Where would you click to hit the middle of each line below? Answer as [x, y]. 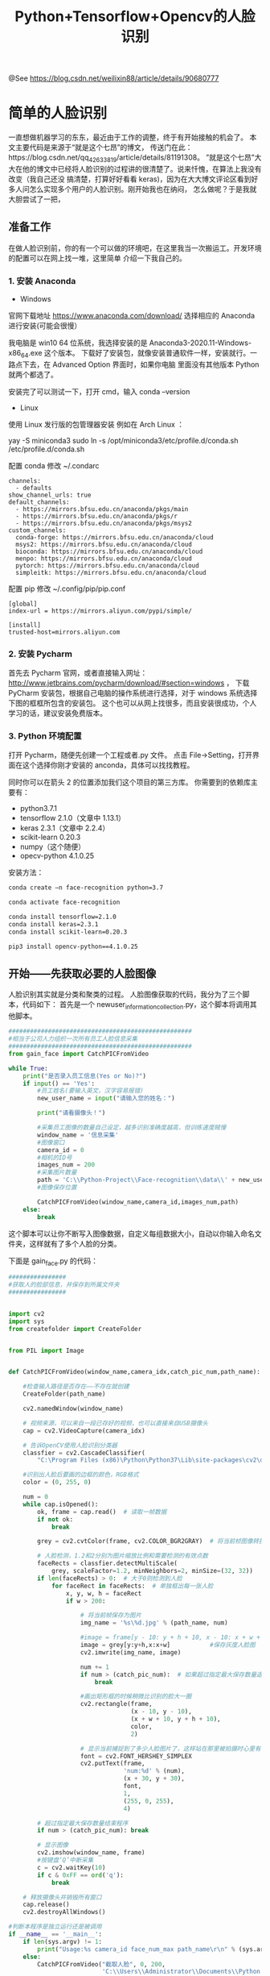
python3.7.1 [39, 809]
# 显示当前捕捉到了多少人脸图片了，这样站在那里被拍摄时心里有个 [174, 1749]
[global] [23, 604]
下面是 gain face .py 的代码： [53, 1261]
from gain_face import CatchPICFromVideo [79, 1054]
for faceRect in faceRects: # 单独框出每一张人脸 [132, 1586]
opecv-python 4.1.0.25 [57, 856]
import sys [27, 1321]
